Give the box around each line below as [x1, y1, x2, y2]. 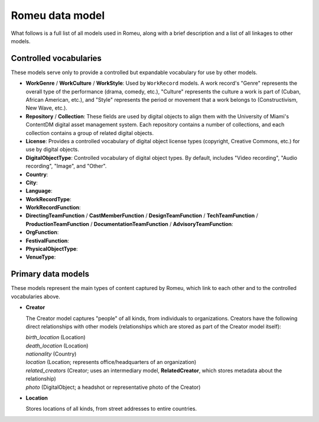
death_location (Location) [25, 342, 89, 349]
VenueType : [25, 253, 56, 260]
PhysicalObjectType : [25, 246, 78, 253]
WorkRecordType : [25, 195, 71, 202]
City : [25, 179, 38, 186]
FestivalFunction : [25, 237, 69, 244]
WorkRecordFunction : [25, 204, 81, 211]
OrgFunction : [25, 228, 59, 236]
